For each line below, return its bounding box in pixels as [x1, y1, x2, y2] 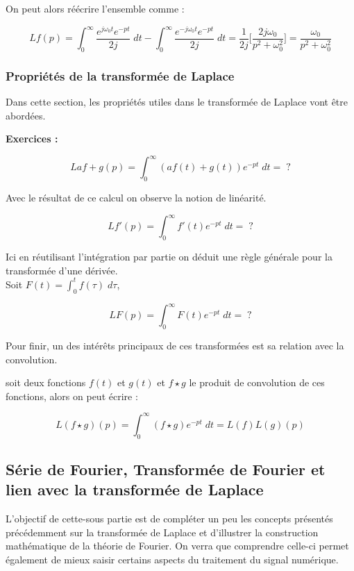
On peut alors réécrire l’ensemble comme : [6, 1, 185, 15]
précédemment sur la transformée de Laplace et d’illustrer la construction [6, 524, 319, 539]
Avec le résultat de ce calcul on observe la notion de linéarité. [6, 190, 267, 205]
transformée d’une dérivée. [6, 263, 118, 277]
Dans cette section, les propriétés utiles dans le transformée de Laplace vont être [6, 94, 348, 109]
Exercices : [6, 131, 58, 146]
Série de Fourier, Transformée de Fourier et [6, 458, 326, 479]
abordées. [6, 108, 46, 122]
